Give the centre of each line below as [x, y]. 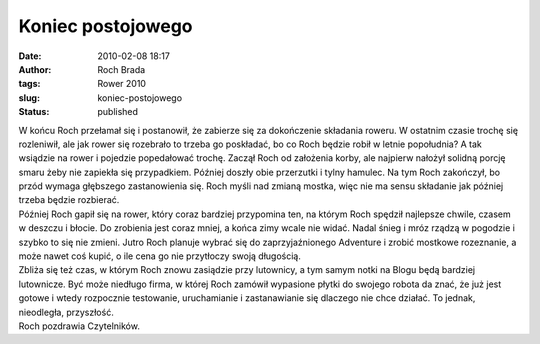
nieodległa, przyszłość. [66, 312]
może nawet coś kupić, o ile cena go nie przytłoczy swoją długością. [160, 256]
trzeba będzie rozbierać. [69, 200]
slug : [29, 97]
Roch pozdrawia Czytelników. [79, 326]
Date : [30, 56]
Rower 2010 [122, 84]
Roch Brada [121, 69]
